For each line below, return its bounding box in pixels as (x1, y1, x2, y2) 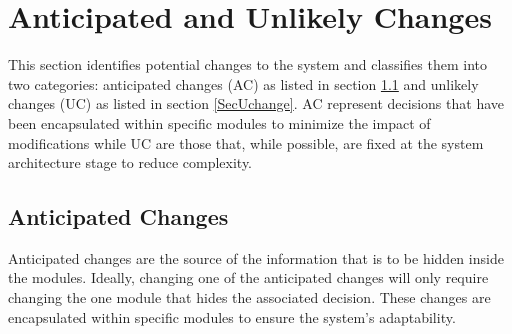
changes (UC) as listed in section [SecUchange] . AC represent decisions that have (8, 93, 504, 114)
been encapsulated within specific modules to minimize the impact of (8, 112, 431, 133)
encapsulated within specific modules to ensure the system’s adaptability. (8, 306, 456, 327)
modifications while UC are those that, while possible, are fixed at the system (8, 132, 484, 153)
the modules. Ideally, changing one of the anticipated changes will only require (8, 267, 489, 288)
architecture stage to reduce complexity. (8, 152, 253, 173)
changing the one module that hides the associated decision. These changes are (8, 287, 491, 308)
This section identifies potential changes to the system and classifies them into (8, 54, 487, 75)
